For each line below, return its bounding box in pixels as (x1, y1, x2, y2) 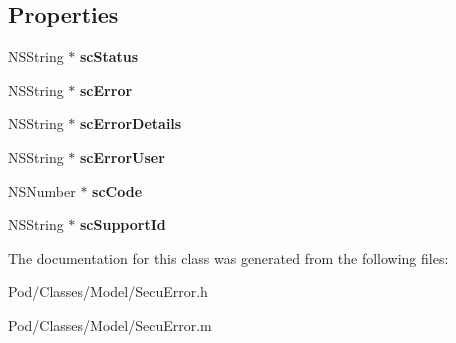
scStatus (80, 46, 139, 67)
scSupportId (80, 214, 166, 235)
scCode (92, 180, 143, 201)
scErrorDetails (80, 113, 182, 134)
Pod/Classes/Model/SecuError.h (8, 281, 208, 302)
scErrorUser (80, 146, 165, 167)
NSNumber (8, 180, 76, 201)
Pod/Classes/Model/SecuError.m (8, 314, 212, 335)
